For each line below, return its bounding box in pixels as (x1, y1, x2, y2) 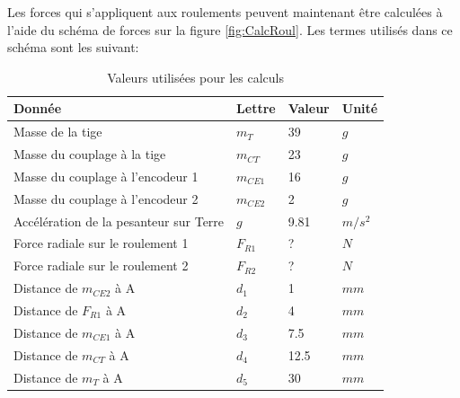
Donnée (13, 99, 62, 118)
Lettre (236, 99, 276, 118)
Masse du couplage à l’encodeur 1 (13, 166, 199, 185)
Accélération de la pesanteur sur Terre (13, 211, 225, 230)
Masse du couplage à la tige (13, 145, 166, 164)
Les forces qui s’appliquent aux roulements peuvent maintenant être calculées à (7, 3, 443, 21)
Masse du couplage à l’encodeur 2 (13, 189, 199, 208)
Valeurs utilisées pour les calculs (107, 67, 285, 86)
